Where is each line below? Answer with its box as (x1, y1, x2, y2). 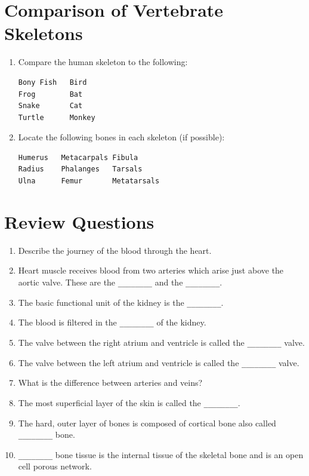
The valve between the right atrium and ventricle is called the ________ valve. (18, 336, 305, 348)
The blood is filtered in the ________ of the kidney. (18, 316, 206, 328)
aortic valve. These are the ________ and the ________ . (18, 275, 223, 288)
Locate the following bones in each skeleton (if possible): (18, 131, 225, 143)
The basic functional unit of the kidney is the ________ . (18, 296, 224, 308)
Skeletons (4, 21, 83, 45)
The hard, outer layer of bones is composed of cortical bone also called (18, 416, 276, 429)
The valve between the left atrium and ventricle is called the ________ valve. (18, 356, 299, 368)
